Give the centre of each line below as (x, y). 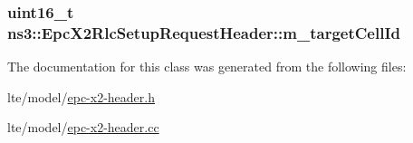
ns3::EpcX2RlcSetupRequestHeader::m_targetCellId (204, 32)
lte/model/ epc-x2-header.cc (83, 127)
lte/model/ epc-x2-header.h (81, 96)
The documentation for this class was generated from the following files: (207, 67)
